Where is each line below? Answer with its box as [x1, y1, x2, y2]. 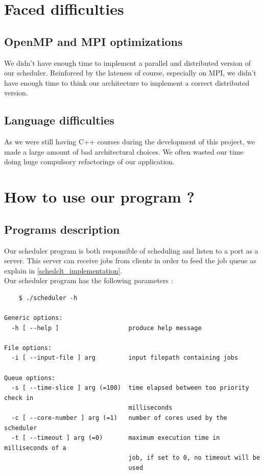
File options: [4, 344, 52, 352]
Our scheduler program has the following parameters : [4, 275, 173, 286]
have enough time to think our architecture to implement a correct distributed [4, 77, 250, 88]
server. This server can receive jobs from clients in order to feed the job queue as [4, 255, 256, 266]
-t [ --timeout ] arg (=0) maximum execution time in [11, 434, 220, 442]
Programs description [4, 221, 120, 237]
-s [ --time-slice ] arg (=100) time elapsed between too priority [11, 384, 249, 392]
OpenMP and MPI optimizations [4, 33, 183, 49]
